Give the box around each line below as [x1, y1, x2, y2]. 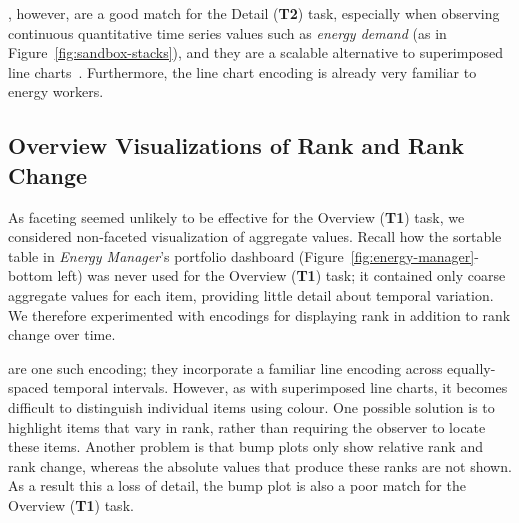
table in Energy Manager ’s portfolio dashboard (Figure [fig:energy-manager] [8, 245, 475, 266]
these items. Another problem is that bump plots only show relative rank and [8, 436, 483, 457]
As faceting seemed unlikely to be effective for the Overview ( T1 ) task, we [8, 206, 465, 227]
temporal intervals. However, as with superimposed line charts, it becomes [53, 377, 508, 398]
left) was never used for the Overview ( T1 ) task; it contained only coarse [57, 265, 506, 286]
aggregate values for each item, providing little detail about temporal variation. [8, 284, 494, 305]
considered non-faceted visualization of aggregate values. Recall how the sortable [8, 226, 502, 247]
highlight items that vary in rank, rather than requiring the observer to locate [8, 416, 486, 437]
